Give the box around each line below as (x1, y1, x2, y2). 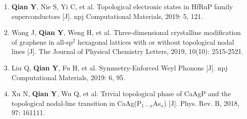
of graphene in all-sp (11, 36, 73, 47)
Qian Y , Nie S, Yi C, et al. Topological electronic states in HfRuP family (11, 1, 233, 11)
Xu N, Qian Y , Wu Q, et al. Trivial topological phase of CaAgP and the (11, 88, 231, 99)
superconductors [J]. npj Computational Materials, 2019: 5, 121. (11, 11, 203, 21)
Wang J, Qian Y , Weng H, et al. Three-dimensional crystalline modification (11, 27, 241, 37)
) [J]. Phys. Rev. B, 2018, (164, 98, 240, 108)
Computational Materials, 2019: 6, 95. (11, 72, 125, 82)
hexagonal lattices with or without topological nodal (78, 36, 234, 47)
